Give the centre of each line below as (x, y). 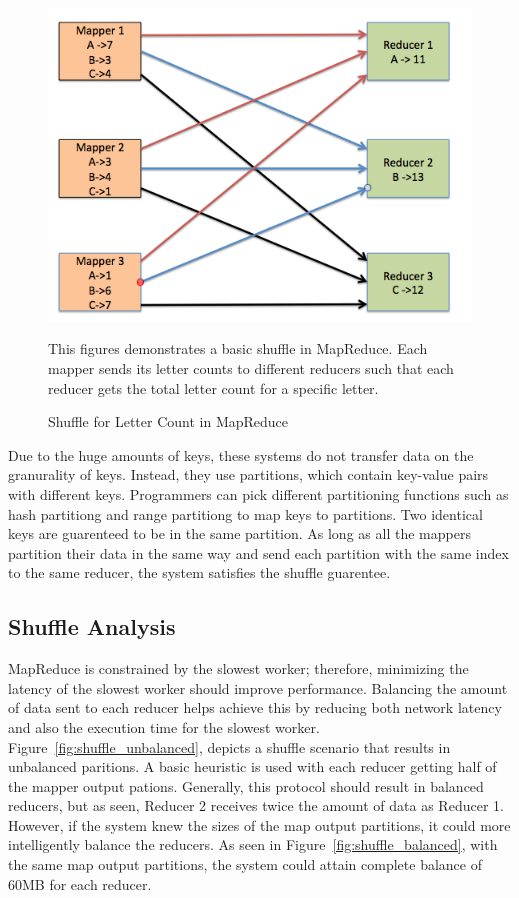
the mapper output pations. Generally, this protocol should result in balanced (246, 785)
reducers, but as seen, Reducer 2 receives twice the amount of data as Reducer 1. (256, 805)
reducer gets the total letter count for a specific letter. (213, 387)
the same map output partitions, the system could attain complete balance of (245, 864)
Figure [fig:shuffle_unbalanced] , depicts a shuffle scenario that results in (229, 746)
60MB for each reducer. (80, 883)
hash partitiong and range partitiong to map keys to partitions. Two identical (245, 513)
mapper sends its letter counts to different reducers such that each (251, 367)
